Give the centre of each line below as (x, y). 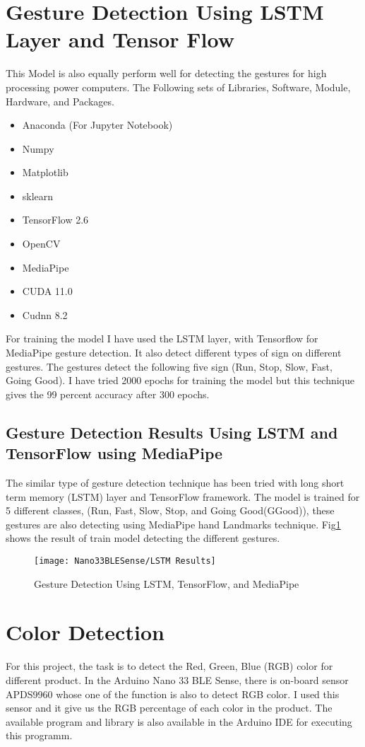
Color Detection (85, 632)
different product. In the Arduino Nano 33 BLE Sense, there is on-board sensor (177, 679)
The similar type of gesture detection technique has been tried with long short (175, 482)
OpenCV (41, 244)
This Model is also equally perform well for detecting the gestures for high (166, 73)
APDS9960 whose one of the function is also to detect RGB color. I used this (173, 694)
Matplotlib (45, 172)
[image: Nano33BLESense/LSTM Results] (125, 561)
